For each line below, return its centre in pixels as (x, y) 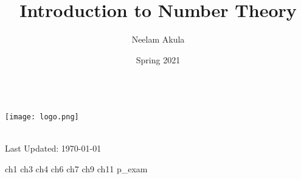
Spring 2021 (158, 59)
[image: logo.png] (42, 117)
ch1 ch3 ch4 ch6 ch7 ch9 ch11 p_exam (76, 168)
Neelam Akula (158, 39)
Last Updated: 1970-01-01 (53, 148)
